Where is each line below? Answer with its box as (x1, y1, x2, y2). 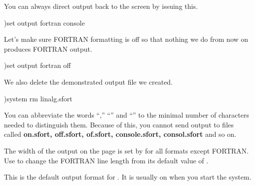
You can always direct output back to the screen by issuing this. (4, 1, 198, 11)
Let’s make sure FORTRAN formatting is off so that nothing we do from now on (4, 34, 249, 44)
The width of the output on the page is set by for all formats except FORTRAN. (4, 145, 249, 155)
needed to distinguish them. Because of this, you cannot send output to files (4, 119, 234, 129)
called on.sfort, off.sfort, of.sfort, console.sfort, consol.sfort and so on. (4, 129, 236, 139)
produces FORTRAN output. (4, 43, 92, 54)
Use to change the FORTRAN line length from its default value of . (4, 155, 209, 165)
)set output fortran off (4, 60, 71, 70)
